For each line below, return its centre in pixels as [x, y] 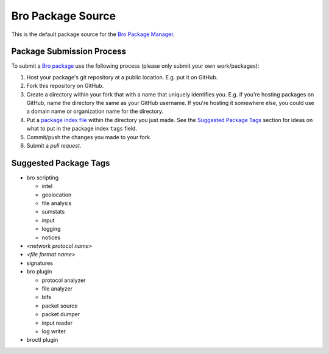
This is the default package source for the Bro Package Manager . [93, 34]
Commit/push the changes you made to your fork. [89, 137]
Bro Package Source [63, 16]
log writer [54, 331]
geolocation [57, 195]
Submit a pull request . [54, 145]
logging [51, 229]
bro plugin [39, 272]
